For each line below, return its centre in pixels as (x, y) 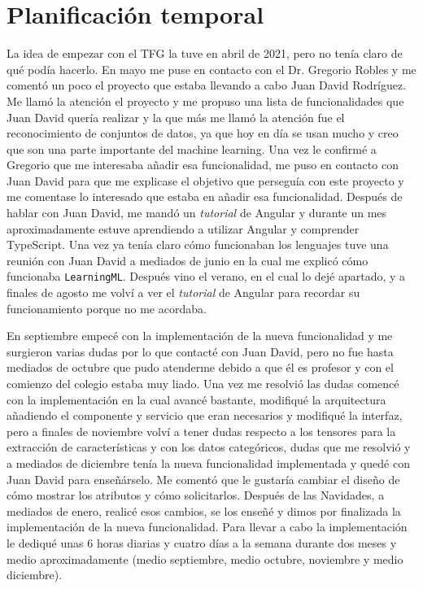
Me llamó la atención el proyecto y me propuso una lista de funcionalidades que (205, 100)
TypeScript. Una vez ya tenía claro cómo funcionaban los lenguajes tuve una (198, 244)
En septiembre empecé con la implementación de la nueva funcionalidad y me (200, 336)
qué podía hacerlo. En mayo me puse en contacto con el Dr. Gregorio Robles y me (211, 69)
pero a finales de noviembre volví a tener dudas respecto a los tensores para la (201, 431)
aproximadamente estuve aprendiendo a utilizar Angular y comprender (183, 228)
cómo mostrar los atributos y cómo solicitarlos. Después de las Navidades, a (196, 495)
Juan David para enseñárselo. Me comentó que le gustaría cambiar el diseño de (203, 479)
